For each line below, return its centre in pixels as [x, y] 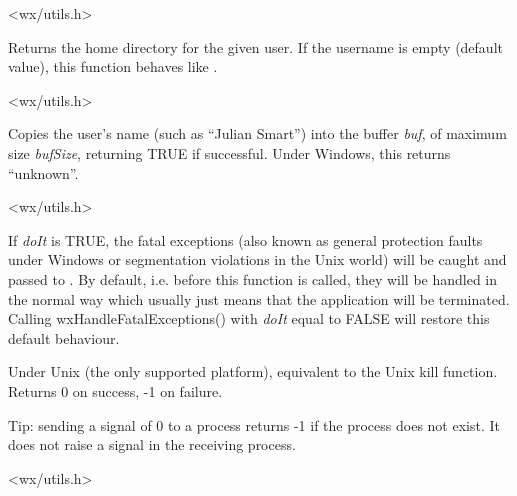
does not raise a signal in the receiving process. [152, 444]
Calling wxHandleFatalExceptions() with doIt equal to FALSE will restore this [249, 318]
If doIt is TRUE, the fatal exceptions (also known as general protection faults [245, 239]
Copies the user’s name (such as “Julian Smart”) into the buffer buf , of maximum [257, 133]
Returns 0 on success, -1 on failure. [115, 390]
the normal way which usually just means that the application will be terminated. [259, 298]
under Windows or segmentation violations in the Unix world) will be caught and [257, 259]
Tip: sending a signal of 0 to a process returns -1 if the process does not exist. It [254, 424]
